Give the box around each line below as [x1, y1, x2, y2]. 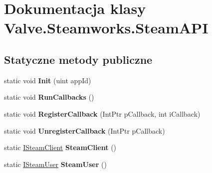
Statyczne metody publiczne [4, 51, 153, 67]
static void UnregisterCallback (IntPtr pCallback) [4, 125, 165, 136]
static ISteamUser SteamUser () [4, 159, 107, 169]
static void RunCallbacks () [4, 92, 94, 102]
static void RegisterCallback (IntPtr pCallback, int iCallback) [4, 108, 201, 119]
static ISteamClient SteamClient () [4, 142, 117, 153]
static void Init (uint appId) [4, 75, 91, 85]
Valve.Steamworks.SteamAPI [4, 17, 209, 38]
